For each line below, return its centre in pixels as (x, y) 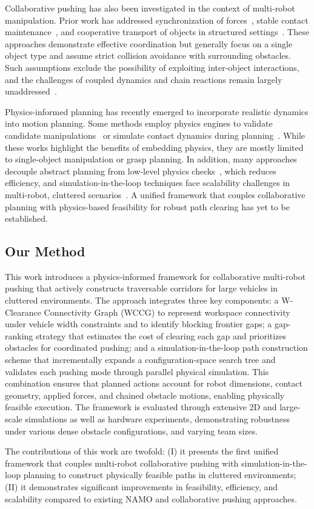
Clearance (23, 312)
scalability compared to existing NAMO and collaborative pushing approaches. (151, 498)
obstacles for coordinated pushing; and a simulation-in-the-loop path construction (156, 348)
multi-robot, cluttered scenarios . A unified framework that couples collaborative (155, 194)
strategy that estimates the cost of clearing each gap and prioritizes (161, 335)
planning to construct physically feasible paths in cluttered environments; (160, 475)
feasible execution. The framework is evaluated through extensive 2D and (141, 407)
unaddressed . (31, 91)
